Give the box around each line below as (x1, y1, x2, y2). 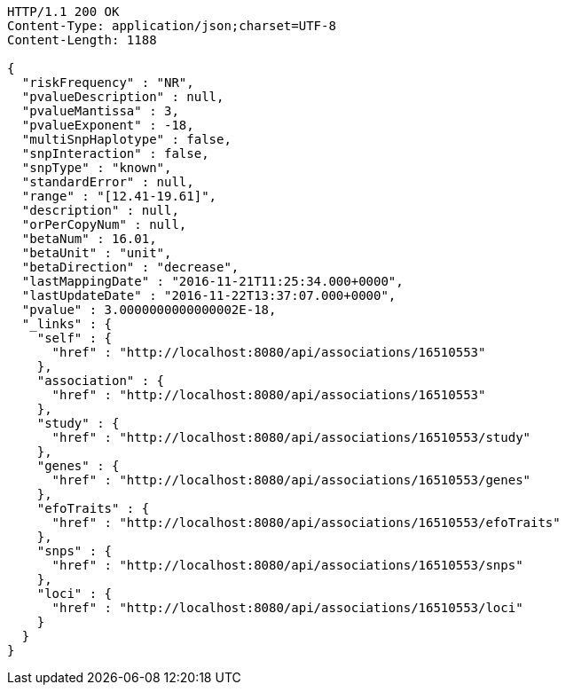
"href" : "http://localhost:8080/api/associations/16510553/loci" (51, 601, 523, 615)
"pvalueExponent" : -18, (21, 118, 194, 132)
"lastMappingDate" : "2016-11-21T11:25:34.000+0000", (21, 274, 404, 288)
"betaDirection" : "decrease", (21, 260, 240, 274)
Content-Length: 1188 (7, 33, 157, 47)
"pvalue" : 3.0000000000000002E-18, (21, 303, 277, 317)
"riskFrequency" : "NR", (21, 75, 194, 90)
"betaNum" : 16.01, (21, 232, 157, 246)
